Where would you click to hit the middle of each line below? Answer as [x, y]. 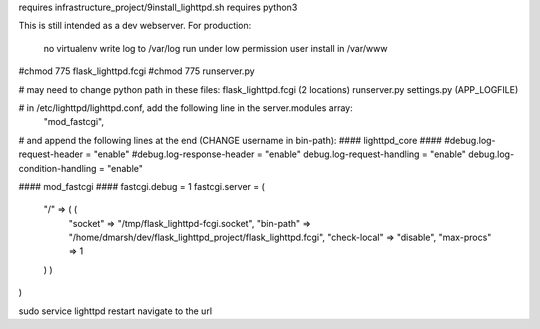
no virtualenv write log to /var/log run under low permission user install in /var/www [215, 48]
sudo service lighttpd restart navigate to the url [115, 311]
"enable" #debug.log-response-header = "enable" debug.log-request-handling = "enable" [280, 154]
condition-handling [57, 168]
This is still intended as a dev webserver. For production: [135, 26]
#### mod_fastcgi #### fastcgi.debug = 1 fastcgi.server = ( [141, 186]
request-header [51, 154]
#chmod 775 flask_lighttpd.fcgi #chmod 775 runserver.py [136, 71]
